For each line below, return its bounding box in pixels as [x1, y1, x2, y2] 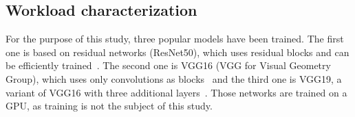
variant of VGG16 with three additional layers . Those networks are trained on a [6, 85, 347, 99]
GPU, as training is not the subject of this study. [6, 99, 213, 113]
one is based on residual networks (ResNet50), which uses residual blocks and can [6, 44, 349, 59]
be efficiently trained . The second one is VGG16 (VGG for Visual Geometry [6, 58, 331, 73]
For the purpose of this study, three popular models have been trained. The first [6, 31, 344, 46]
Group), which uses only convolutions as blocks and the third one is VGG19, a [6, 71, 342, 86]
